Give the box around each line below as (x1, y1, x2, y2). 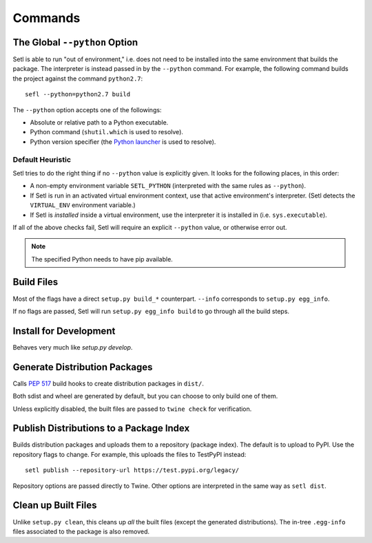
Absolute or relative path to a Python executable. (30, 118, 169, 127)
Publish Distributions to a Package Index (12, 423, 190, 434)
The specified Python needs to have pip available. (31, 255, 174, 263)
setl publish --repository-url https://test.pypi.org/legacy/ (25, 467, 240, 474)
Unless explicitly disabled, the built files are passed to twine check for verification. (12, 405, 252, 413)
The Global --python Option (12, 36, 138, 48)
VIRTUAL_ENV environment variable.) (30, 201, 136, 209)
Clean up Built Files (12, 500, 97, 511)
